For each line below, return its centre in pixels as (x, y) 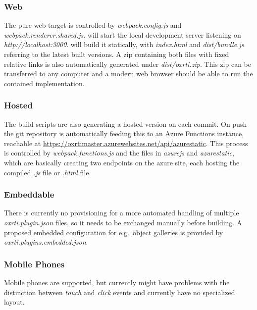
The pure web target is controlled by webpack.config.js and (93, 25)
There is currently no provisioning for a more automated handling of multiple (122, 213)
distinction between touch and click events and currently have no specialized (120, 292)
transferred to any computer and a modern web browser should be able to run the (128, 74)
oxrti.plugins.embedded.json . (46, 242)
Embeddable (29, 194)
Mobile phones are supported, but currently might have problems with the (117, 282)
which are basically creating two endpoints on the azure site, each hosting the (122, 162)
